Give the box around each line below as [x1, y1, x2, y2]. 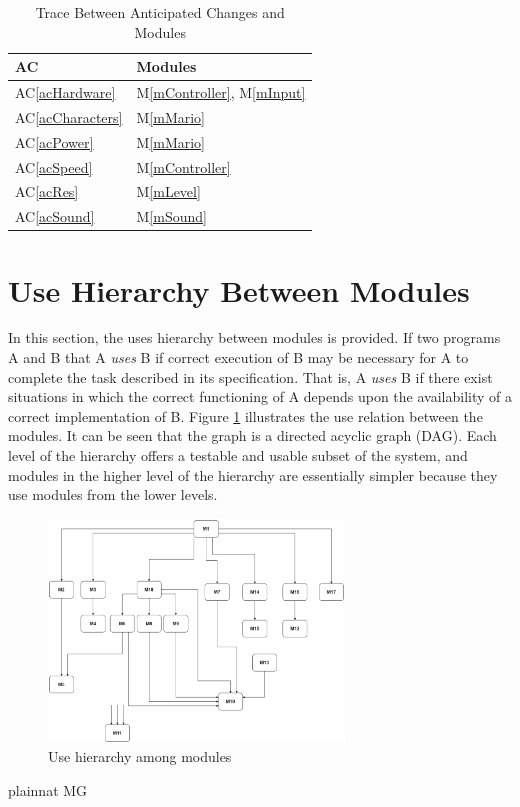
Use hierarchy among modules [48, 746, 232, 767]
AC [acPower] [15, 131, 94, 152]
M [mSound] [136, 206, 207, 227]
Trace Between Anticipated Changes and [35, 2, 285, 22]
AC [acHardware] [15, 82, 116, 103]
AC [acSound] [15, 206, 95, 227]
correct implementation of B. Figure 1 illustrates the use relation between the [8, 405, 483, 426]
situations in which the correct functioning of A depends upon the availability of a [8, 386, 512, 407]
